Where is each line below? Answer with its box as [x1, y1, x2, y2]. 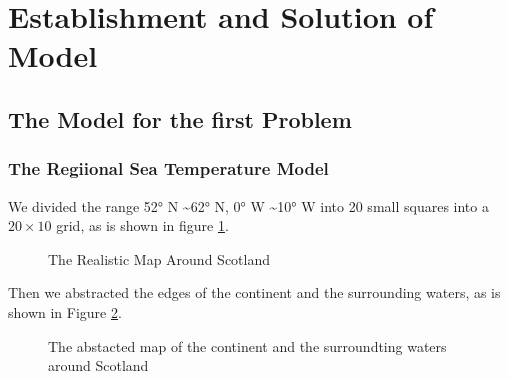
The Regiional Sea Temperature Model [8, 156, 329, 181]
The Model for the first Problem [8, 103, 352, 134]
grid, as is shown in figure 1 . [56, 215, 229, 236]
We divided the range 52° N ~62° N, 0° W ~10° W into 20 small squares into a [8, 195, 489, 216]
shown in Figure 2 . [8, 301, 122, 322]
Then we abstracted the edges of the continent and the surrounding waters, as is [8, 282, 501, 303]
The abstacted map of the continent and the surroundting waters [48, 335, 447, 356]
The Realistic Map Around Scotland [48, 248, 270, 269]
